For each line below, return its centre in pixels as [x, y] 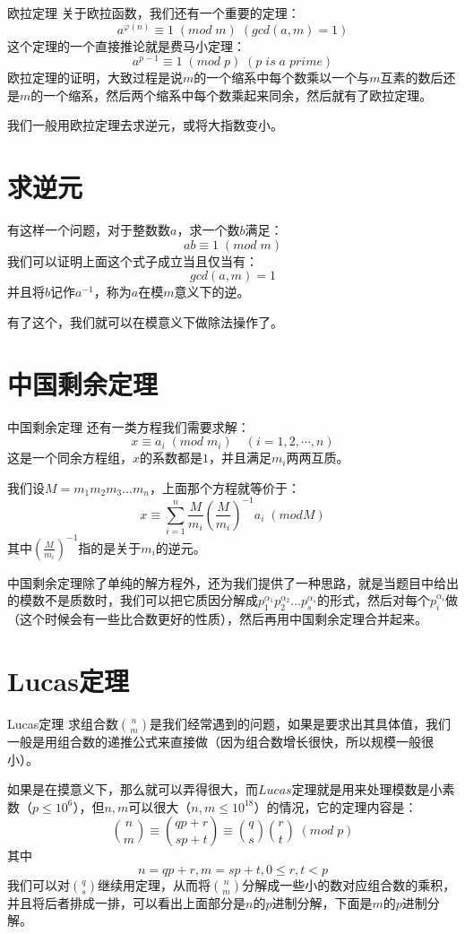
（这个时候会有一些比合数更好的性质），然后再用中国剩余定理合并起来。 [217, 619]
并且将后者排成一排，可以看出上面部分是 [126, 902]
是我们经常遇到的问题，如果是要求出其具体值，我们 [301, 723]
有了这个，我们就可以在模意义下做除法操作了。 [145, 321]
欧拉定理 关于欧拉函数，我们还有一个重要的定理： [154, 13]
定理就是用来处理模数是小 [367, 789]
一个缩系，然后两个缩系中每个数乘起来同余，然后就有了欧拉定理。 [238, 95]
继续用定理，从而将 [155, 884]
